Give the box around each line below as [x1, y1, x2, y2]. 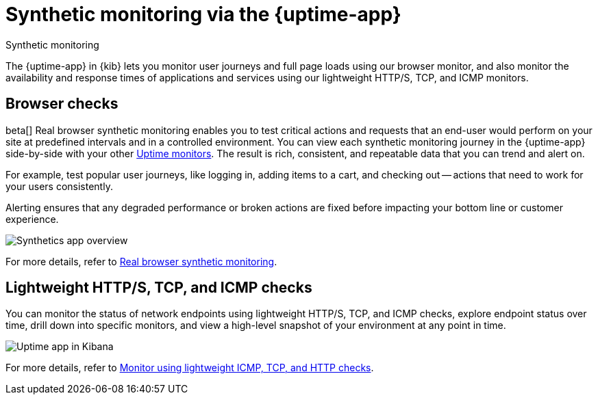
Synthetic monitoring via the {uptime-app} [5, 3, 401, 26]
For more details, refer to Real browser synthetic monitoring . [5, 255, 277, 267]
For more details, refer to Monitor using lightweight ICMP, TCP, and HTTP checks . [5, 362, 374, 374]
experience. [5, 213, 59, 225]
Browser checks [5, 95, 119, 113]
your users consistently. [5, 180, 113, 192]
